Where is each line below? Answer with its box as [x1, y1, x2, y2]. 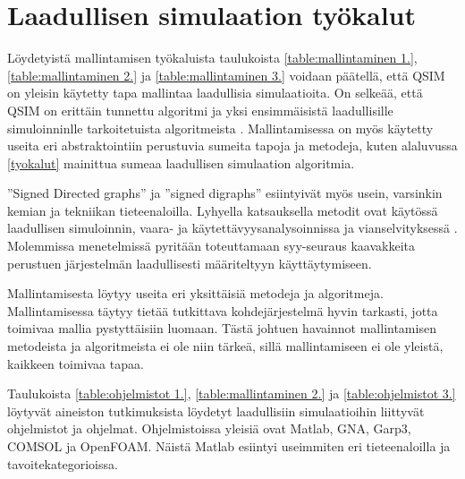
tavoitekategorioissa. [7, 454, 118, 473]
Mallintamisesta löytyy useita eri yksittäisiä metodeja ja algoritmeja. [7, 284, 384, 303]
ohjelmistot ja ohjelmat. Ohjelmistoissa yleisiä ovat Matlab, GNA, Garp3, [7, 419, 411, 438]
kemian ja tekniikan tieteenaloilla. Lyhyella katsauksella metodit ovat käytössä [7, 201, 438, 219]
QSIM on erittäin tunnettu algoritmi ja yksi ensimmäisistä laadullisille [7, 100, 393, 119]
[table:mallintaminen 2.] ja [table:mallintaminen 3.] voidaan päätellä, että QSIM [7, 65, 445, 84]
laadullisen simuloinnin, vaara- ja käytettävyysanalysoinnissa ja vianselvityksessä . [7, 218, 458, 237]
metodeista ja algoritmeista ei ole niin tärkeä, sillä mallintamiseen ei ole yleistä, [7, 337, 444, 355]
